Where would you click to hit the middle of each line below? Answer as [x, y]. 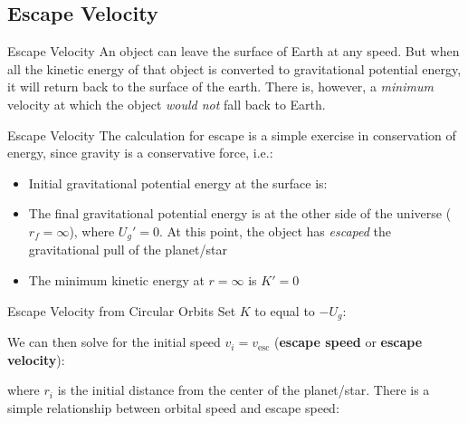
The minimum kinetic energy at [116, 280]
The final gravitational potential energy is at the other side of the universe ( [240, 213]
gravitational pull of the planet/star [128, 250]
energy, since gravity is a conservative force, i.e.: [140, 153]
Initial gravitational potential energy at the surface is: [178, 183]
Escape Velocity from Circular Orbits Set [122, 310]
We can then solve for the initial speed [114, 342]
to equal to [285, 310]
